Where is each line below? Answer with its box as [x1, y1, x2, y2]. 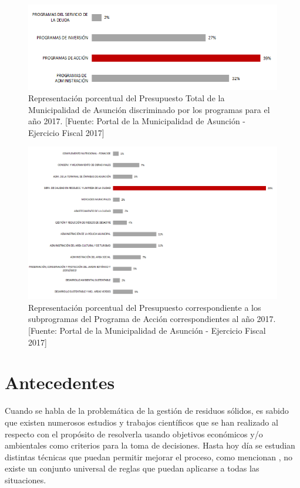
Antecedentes [5, 370, 115, 394]
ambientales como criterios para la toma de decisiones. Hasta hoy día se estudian [5, 439, 295, 452]
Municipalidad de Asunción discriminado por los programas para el [28, 103, 270, 115]
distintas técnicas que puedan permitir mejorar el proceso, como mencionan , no [5, 450, 293, 463]
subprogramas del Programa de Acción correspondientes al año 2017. [28, 313, 276, 325]
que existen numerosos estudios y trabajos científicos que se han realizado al [5, 416, 278, 428]
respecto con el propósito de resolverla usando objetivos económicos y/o [5, 427, 263, 440]
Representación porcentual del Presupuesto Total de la [28, 92, 225, 104]
